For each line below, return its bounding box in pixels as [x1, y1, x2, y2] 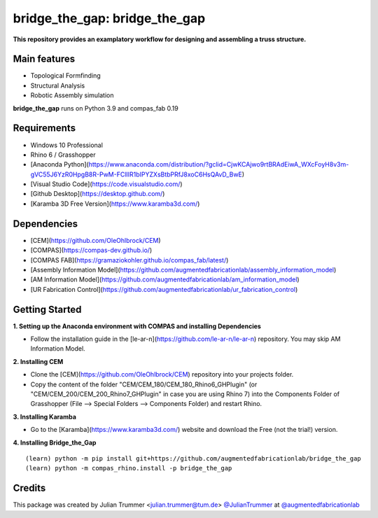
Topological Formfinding [30, 71, 101, 80]
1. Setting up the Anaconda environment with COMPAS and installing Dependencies [13, 322, 262, 330]
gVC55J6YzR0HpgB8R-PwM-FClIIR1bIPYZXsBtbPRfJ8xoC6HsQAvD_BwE [30, 170, 243, 178]
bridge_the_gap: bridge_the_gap [13, 10, 206, 26]
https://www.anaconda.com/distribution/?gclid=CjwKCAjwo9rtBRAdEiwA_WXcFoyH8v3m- [88, 160, 349, 169]
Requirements [13, 122, 76, 134]
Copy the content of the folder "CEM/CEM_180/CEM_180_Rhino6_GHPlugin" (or [30, 380, 258, 388]
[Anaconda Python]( [30, 160, 89, 169]
